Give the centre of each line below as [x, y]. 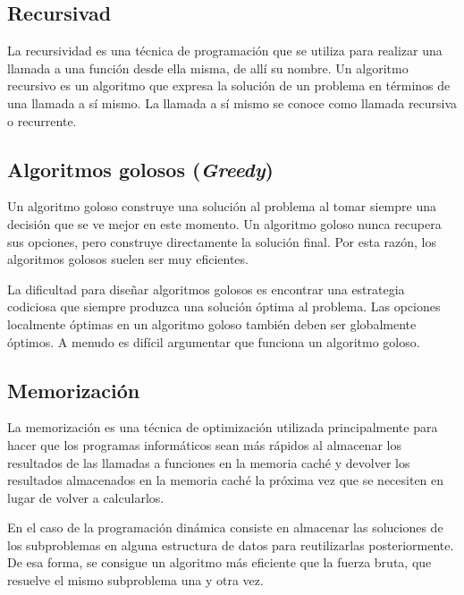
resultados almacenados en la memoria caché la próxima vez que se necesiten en [226, 480]
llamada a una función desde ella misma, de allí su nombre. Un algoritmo [208, 68]
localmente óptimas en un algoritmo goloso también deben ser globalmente [212, 323]
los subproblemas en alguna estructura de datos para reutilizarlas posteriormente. [231, 544]
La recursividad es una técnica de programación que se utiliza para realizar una [225, 51]
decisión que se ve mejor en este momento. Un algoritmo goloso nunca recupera [224, 223]
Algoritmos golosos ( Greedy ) [140, 169]
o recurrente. [42, 120]
